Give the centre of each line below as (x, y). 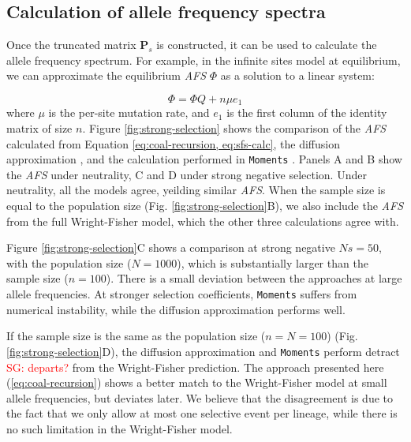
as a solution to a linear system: (297, 75)
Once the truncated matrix (71, 45)
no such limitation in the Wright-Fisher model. (120, 428)
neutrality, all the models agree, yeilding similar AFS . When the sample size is (196, 190)
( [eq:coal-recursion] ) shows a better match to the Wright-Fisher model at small (197, 382)
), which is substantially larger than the (273, 262)
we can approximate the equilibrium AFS (106, 75)
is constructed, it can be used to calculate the (267, 45)
